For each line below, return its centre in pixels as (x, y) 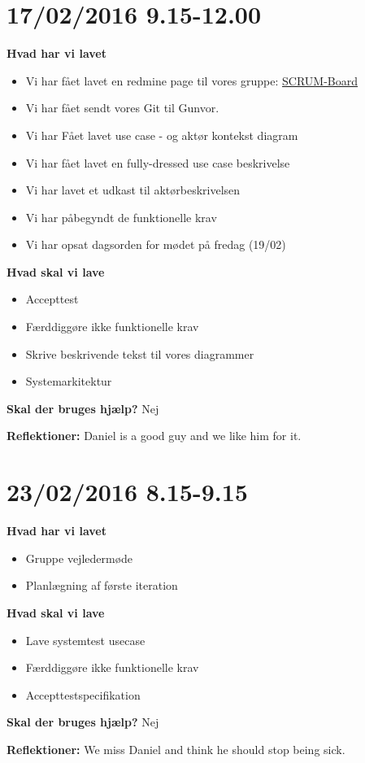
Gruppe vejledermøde (79, 558)
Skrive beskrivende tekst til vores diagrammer (140, 353)
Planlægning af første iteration (102, 585)
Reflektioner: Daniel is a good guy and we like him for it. (154, 436)
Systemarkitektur (69, 381)
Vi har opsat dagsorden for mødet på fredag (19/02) (156, 244)
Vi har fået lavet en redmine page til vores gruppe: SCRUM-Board (192, 80)
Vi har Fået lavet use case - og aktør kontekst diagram (162, 135)
